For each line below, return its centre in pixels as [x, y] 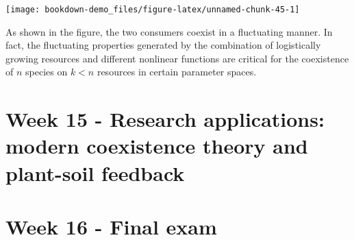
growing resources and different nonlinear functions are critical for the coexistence [177, 58]
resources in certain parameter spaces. [177, 72]
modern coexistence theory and [157, 146]
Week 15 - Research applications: [165, 119]
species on [47, 72]
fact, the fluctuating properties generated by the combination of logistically [163, 45]
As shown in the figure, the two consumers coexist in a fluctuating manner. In [169, 31]
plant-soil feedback [95, 172]
